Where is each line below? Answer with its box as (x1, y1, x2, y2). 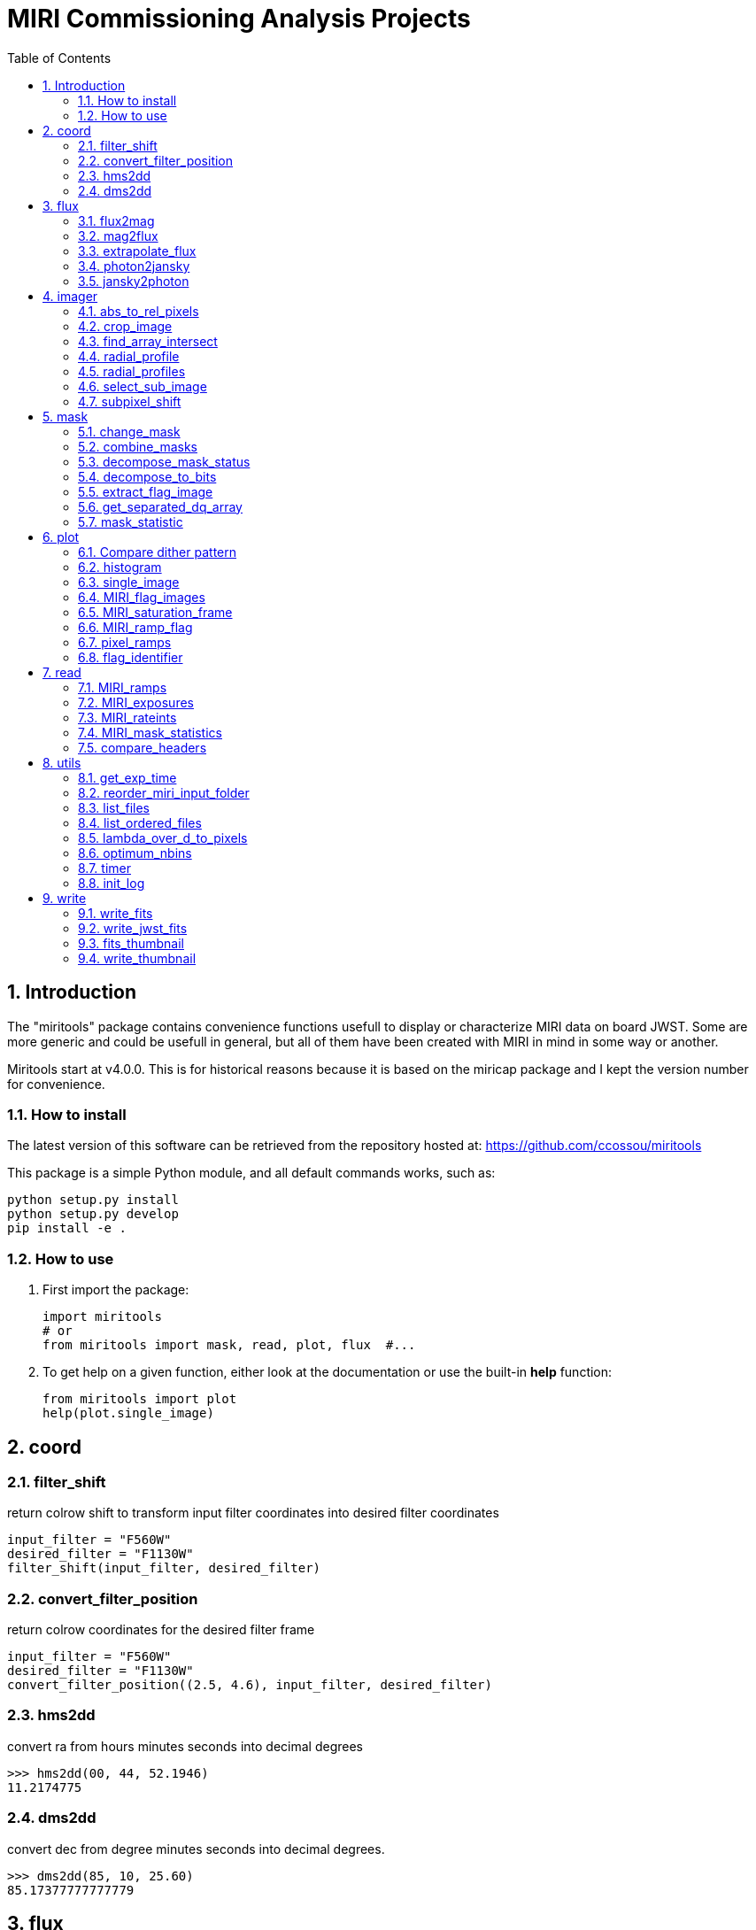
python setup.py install (7, 1193, 179, 1208)
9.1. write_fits (78, 905, 153, 921)
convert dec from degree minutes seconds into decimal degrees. (7, 1841, 385, 1857)
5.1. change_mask (78, 423, 181, 439)
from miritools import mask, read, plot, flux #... (42, 1338, 416, 1353)
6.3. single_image (78, 574, 180, 590)
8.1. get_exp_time (78, 769, 177, 785)
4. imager (42, 288, 98, 304)
